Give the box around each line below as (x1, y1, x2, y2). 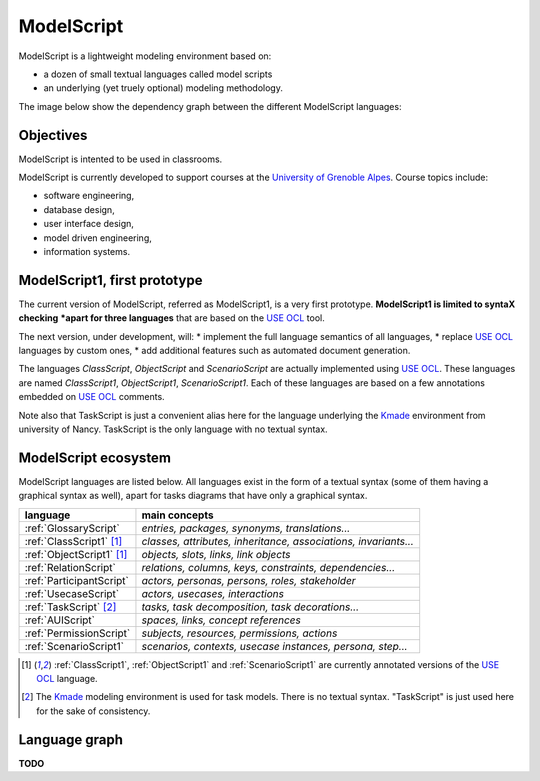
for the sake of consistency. (36, 705, 151, 717)
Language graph (18, 731, 124, 748)
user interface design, (43, 218, 135, 230)
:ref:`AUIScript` (24, 613, 95, 627)
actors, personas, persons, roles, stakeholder (141, 573, 356, 587)
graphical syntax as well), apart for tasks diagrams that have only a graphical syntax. (18, 490, 368, 502)
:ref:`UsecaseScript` (24, 586, 120, 600)
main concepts (141, 508, 214, 522)
